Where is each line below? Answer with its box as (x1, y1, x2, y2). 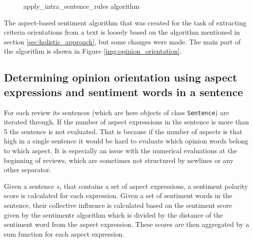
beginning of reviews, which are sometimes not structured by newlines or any (4, 155, 234, 165)
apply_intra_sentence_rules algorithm (23, 1, 140, 11)
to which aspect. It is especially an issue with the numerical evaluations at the (4, 145, 237, 155)
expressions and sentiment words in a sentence (4, 84, 243, 99)
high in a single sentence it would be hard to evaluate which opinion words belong (4, 136, 249, 146)
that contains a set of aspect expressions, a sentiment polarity (64, 181, 248, 191)
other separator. (4, 164, 52, 175)
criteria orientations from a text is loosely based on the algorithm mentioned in (4, 27, 240, 37)
